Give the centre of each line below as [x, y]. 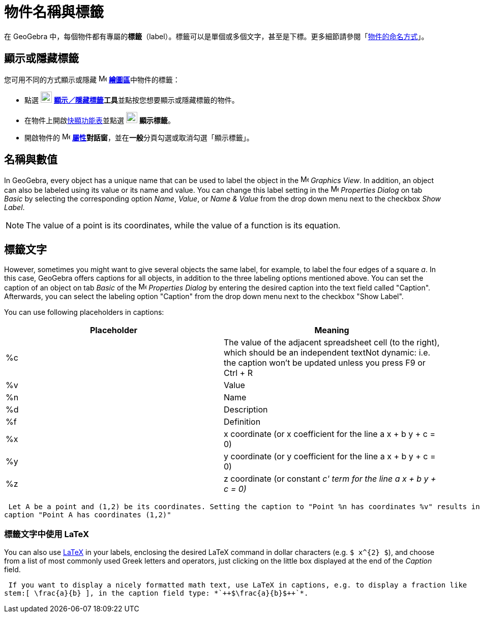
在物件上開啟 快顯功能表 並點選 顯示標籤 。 [100, 120]
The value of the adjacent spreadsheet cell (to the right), [332, 343]
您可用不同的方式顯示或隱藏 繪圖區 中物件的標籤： [92, 79]
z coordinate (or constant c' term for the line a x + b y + [330, 479]
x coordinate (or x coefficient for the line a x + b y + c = [330, 434]
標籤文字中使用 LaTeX [47, 534]
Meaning [332, 330]
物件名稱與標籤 [54, 12]
